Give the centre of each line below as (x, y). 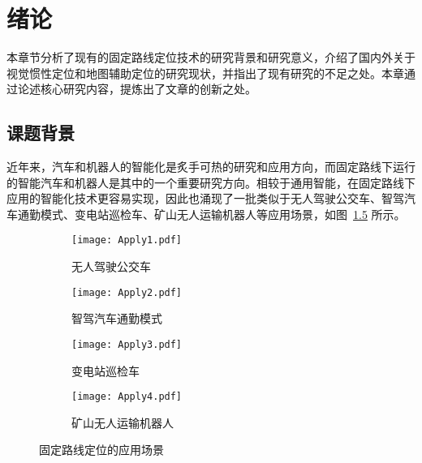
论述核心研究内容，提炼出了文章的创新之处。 (137, 89)
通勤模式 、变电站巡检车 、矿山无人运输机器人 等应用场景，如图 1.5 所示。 (211, 214)
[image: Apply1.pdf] (127, 240)
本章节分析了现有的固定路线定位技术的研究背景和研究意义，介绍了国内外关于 (211, 57)
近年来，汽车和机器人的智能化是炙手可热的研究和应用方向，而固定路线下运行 (211, 167)
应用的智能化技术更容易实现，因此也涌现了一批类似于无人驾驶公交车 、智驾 (205, 198)
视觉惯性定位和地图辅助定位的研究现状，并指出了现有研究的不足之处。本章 (205, 73)
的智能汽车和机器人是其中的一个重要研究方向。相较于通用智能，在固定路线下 (211, 182)
